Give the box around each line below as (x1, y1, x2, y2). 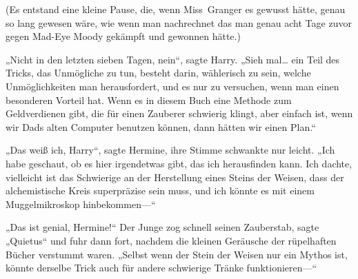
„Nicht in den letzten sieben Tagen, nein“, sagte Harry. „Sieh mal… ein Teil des (6, 52, 340, 66)
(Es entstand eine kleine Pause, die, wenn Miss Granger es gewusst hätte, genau (6, 2, 346, 16)
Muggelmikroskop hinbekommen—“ (6, 196, 156, 211)
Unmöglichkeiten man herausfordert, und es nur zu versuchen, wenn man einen (6, 79, 339, 93)
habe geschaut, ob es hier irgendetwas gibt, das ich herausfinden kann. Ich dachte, (6, 156, 352, 170)
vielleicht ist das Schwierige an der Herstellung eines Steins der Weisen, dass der (6, 169, 344, 184)
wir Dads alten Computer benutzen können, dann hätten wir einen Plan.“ (6, 119, 316, 134)
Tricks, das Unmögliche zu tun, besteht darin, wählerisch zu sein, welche (6, 65, 311, 80)
